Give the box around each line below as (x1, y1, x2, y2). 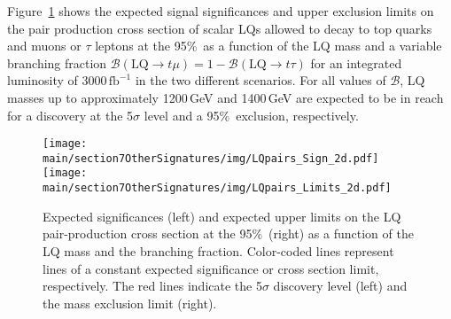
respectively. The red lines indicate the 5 (43, 276, 262, 295)
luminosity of (7, 71, 78, 89)
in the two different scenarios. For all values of (135, 71, 386, 89)
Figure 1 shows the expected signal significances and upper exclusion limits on (7, 2, 434, 19)
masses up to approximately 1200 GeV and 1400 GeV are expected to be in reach (7, 88, 444, 106)
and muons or (7, 36, 82, 55)
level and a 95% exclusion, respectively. (144, 105, 359, 124)
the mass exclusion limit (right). (43, 293, 217, 312)
